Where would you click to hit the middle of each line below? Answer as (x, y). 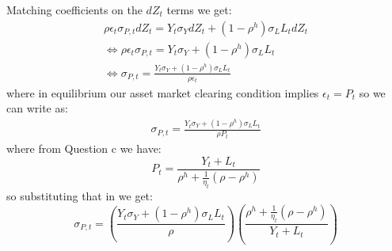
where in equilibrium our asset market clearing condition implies (163, 92)
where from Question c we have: (84, 148)
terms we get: (199, 10)
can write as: (37, 108)
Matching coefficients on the (74, 10)
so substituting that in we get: (80, 195)
